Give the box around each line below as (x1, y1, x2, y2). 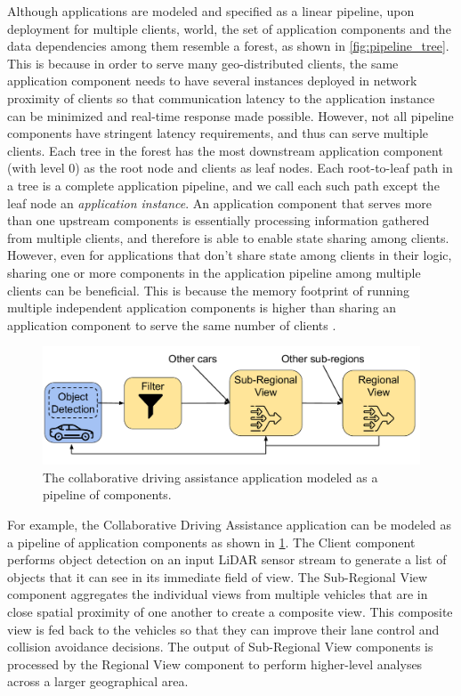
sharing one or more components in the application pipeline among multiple (7, 263, 421, 281)
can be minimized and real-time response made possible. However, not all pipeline (7, 106, 454, 125)
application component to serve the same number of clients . (7, 315, 336, 334)
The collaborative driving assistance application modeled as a (43, 467, 378, 486)
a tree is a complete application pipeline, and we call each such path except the (7, 175, 440, 194)
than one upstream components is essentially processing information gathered (7, 211, 430, 230)
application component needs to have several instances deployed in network (7, 71, 417, 90)
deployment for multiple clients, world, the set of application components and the (7, 19, 451, 37)
